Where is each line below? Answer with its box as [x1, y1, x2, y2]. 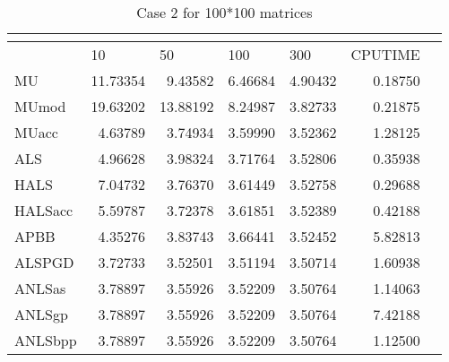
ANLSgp [14, 304, 68, 324]
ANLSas [14, 278, 66, 298]
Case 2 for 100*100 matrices [136, 2, 313, 22]
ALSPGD [14, 252, 74, 272]
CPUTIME [350, 44, 420, 65]
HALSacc [14, 200, 73, 220]
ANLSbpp [14, 330, 77, 350]
